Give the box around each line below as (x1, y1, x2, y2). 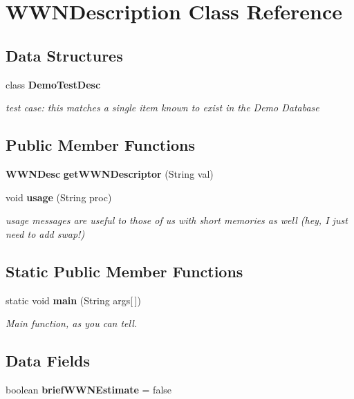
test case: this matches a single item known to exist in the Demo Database (6, 100, 319, 115)
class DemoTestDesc (6, 77, 101, 91)
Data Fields (6, 350, 91, 371)
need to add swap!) (6, 226, 85, 241)
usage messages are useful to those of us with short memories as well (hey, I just (6, 213, 348, 228)
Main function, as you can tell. (6, 316, 138, 331)
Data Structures (6, 44, 123, 66)
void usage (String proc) (6, 189, 112, 204)
